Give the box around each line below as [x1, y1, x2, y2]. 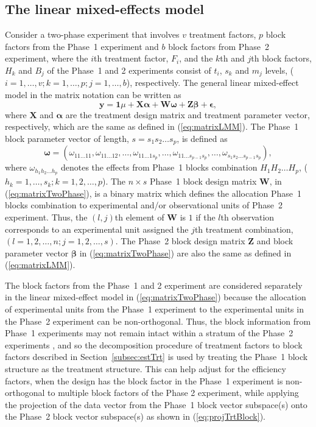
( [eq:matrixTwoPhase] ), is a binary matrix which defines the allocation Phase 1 [5, 186, 301, 199]
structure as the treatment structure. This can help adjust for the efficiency [5, 362, 286, 375]
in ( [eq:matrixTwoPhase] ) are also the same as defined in [79, 246, 292, 259]
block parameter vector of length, [5, 132, 129, 144]
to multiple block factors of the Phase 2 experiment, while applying [47, 386, 299, 399]
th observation [220, 210, 275, 223]
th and [220, 52, 245, 65]
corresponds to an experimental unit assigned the [5, 222, 189, 235]
